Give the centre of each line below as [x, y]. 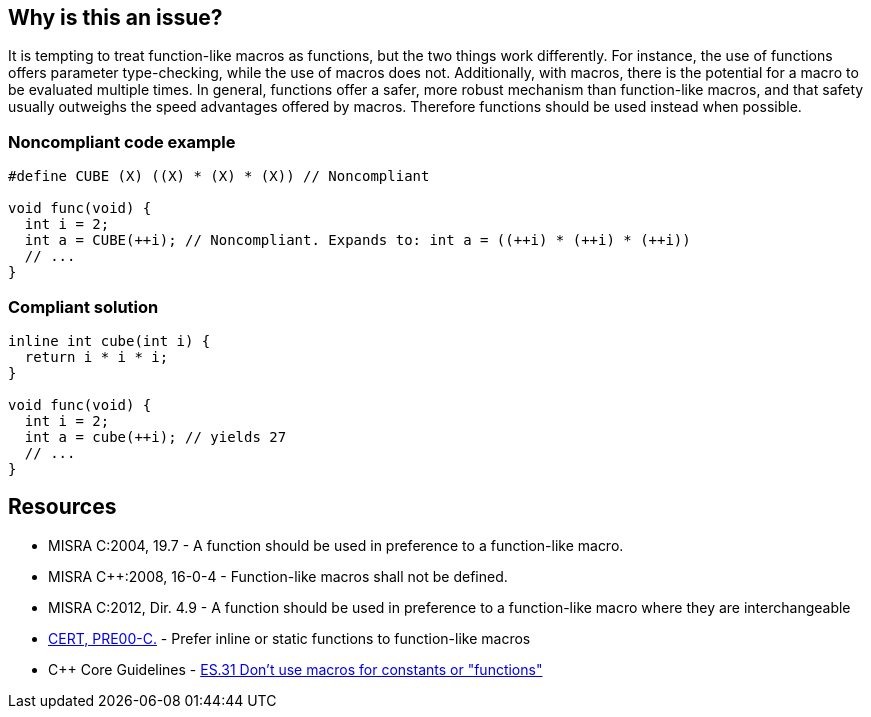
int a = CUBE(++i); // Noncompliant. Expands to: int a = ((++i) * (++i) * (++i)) [357, 240]
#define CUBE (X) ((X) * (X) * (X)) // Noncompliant [219, 176]
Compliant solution [83, 306]
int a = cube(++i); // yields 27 [155, 436]
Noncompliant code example [122, 141]
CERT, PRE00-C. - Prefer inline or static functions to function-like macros [289, 638]
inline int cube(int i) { [109, 340]
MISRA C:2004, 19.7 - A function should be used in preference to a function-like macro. [336, 545]
